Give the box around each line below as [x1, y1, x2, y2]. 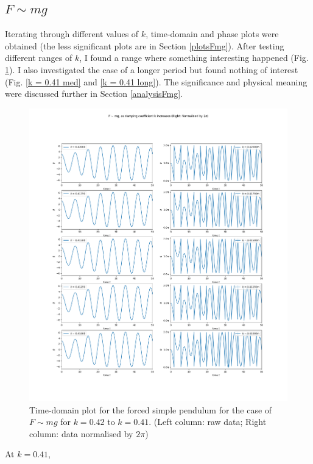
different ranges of [5, 51, 72, 64]
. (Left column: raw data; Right [149, 415, 267, 428]
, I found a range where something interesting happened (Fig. [79, 51, 309, 64]
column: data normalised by [29, 427, 133, 440]
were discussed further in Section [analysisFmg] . [5, 87, 183, 100]
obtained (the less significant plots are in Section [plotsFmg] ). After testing [5, 39, 284, 52]
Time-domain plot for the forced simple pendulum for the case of [29, 403, 272, 416]
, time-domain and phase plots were [146, 27, 279, 40]
